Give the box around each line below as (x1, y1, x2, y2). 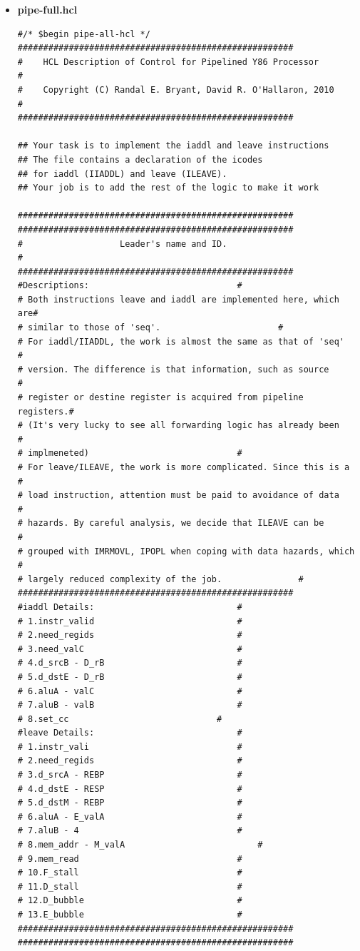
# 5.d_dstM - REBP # (17, 798, 242, 808)
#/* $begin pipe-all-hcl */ (17, 29, 150, 39)
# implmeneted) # (17, 448, 242, 459)
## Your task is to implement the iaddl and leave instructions (17, 141, 329, 151)
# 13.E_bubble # (17, 910, 242, 920)
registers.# (17, 406, 74, 417)
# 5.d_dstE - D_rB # (17, 671, 242, 682)
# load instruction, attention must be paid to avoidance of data (17, 490, 339, 501)
